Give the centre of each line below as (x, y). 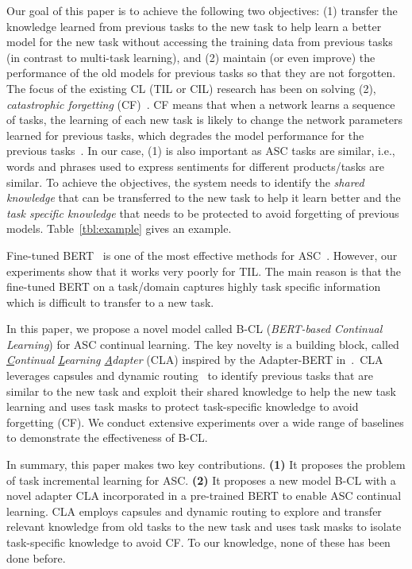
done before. (36, 557)
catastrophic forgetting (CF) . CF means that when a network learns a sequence (201, 104)
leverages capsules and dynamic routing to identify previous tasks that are (190, 375)
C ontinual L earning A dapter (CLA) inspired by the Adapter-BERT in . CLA (195, 360)
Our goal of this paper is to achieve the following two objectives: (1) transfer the (202, 10)
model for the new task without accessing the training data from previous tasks (200, 42)
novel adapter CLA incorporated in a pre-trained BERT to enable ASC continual (204, 495)
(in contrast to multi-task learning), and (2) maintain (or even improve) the (191, 57)
